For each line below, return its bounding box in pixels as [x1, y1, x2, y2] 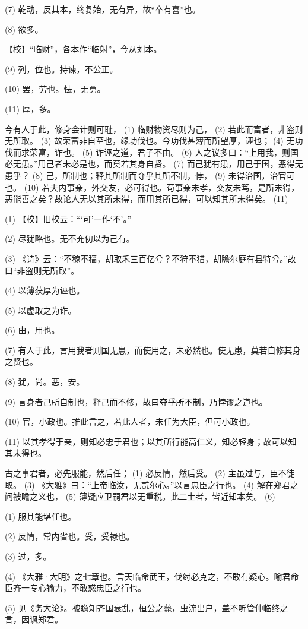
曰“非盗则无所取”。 [5, 264, 80, 276]
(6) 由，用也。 [5, 324, 60, 336]
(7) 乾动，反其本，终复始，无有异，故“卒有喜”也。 [5, 3, 201, 15]
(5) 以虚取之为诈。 [5, 304, 77, 316]
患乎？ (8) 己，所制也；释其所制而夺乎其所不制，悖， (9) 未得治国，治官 [5, 169, 287, 181]
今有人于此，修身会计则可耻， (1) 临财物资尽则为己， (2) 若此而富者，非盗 [5, 122, 295, 135]
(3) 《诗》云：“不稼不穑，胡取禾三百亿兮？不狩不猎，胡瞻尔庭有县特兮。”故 [5, 252, 296, 264]
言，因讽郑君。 [5, 613, 63, 625]
